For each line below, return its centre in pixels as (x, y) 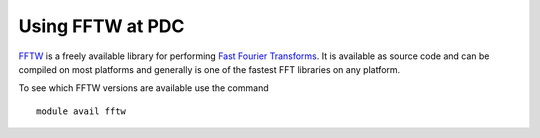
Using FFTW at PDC (101, 26)
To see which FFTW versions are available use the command (143, 88)
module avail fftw (81, 111)
